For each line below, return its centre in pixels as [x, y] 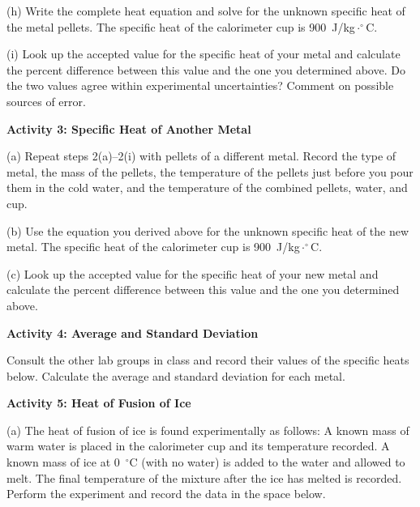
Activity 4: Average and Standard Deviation [133, 332]
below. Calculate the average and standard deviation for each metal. [176, 375]
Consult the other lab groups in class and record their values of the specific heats [208, 360]
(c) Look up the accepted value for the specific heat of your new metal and [193, 273]
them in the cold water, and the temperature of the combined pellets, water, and [207, 187]
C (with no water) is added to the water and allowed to [267, 462]
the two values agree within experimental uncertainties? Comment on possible [200, 85]
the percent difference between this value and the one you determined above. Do [206, 69]
